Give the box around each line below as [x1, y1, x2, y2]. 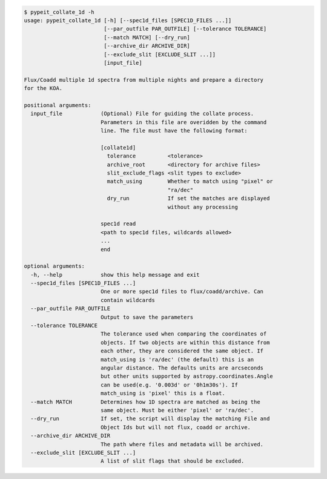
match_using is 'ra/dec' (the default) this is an [100, 356, 254, 363]
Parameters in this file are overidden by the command [100, 119, 267, 125]
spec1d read [100, 220, 136, 227]
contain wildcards [100, 297, 156, 303]
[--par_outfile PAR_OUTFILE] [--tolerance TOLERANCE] [104, 25, 267, 33]
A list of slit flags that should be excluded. [100, 458, 245, 464]
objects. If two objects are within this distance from [100, 339, 270, 346]
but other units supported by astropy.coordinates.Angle [100, 373, 274, 380]
